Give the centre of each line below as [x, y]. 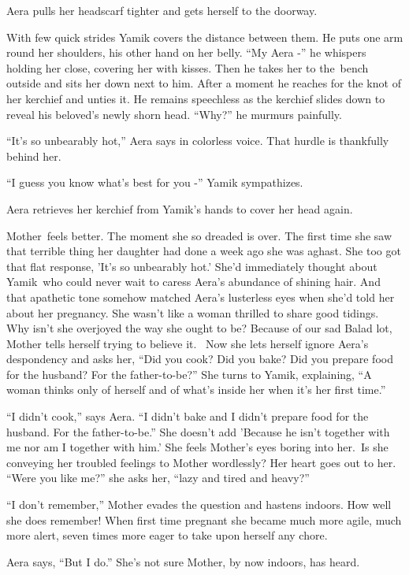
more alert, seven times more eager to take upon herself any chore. [167, 535]
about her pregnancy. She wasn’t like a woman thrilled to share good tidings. [193, 312]
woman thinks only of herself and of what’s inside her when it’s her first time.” [196, 390]
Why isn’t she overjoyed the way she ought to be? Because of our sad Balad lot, [199, 328]
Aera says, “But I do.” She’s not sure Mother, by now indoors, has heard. [183, 561]
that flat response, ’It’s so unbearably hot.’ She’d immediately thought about [192, 266]
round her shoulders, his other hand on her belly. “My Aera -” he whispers [186, 52]
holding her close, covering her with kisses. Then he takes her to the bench [188, 67]
